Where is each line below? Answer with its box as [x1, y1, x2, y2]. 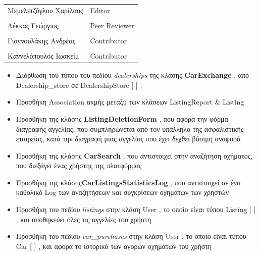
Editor [90, 5, 110, 15]
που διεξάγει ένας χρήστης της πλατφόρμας [16, 160, 142, 171]
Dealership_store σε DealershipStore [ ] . [16, 79, 142, 90]
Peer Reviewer [90, 20, 134, 30]
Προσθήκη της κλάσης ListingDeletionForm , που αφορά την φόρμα [16, 113, 228, 124]
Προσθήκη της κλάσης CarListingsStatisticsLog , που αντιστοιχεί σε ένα [16, 177, 241, 187]
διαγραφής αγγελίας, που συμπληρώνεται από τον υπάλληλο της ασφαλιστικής [16, 123, 244, 134]
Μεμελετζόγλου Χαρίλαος [8, 5, 83, 15]
